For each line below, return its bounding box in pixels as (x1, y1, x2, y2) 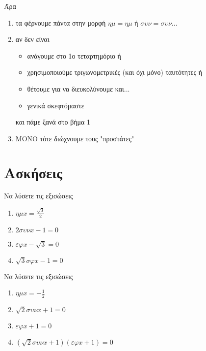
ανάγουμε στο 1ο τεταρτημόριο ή (27, 50, 121, 61)
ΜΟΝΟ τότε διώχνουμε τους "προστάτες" (15, 133, 134, 143)
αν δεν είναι (15, 34, 50, 44)
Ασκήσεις (4, 162, 62, 182)
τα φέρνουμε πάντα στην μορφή (15, 17, 106, 28)
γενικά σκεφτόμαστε (27, 100, 84, 110)
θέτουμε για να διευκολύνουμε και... (27, 83, 130, 94)
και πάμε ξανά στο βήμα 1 (15, 117, 91, 127)
